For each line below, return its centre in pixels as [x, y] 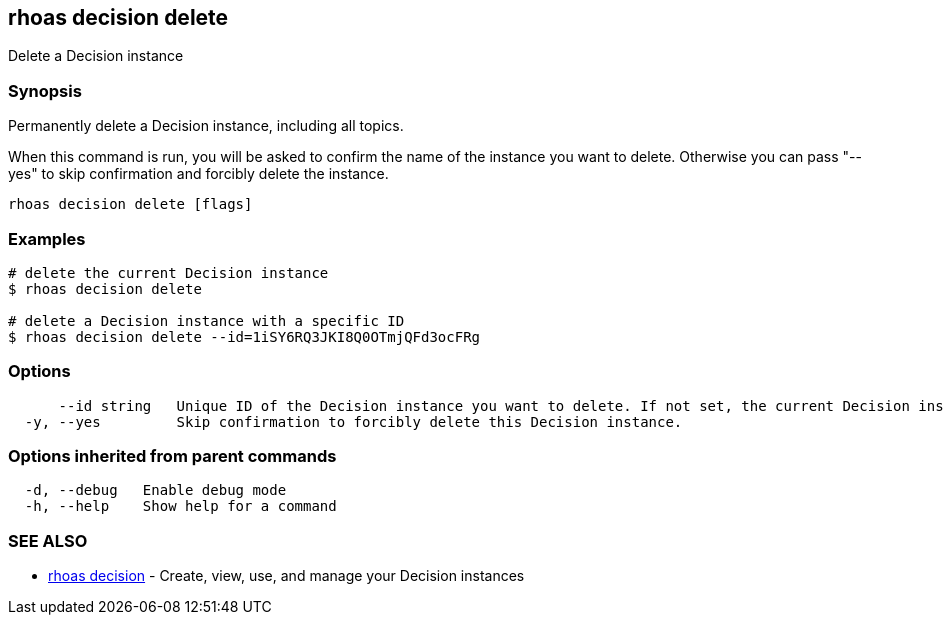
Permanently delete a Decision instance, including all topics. [206, 126]
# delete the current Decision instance [168, 272]
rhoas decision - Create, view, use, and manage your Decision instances [286, 576]
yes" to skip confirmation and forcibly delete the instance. [198, 174]
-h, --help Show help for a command [180, 506]
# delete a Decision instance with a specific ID [206, 320]
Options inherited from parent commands [172, 456]
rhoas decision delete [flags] [130, 204]
